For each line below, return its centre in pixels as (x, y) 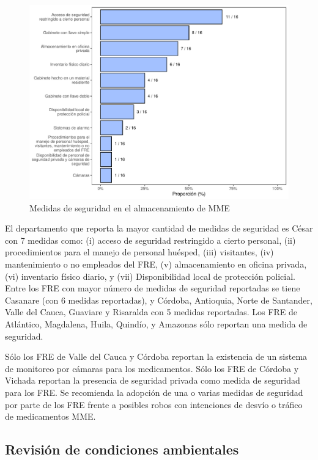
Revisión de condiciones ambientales (122, 449)
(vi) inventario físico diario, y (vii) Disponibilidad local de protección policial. (150, 276)
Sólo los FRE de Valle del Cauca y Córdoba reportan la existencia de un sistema (156, 356)
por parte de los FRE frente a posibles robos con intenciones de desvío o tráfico (154, 404)
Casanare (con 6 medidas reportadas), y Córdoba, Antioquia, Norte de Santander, (159, 300)
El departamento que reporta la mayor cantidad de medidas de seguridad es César (159, 228)
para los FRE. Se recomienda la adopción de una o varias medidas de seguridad (154, 392)
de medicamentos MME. (50, 416)
